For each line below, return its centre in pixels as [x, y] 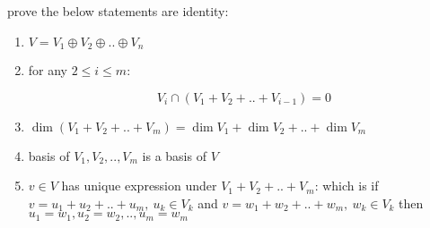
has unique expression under [139, 186]
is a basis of [174, 155]
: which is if [347, 186]
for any [48, 70]
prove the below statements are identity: [118, 11]
